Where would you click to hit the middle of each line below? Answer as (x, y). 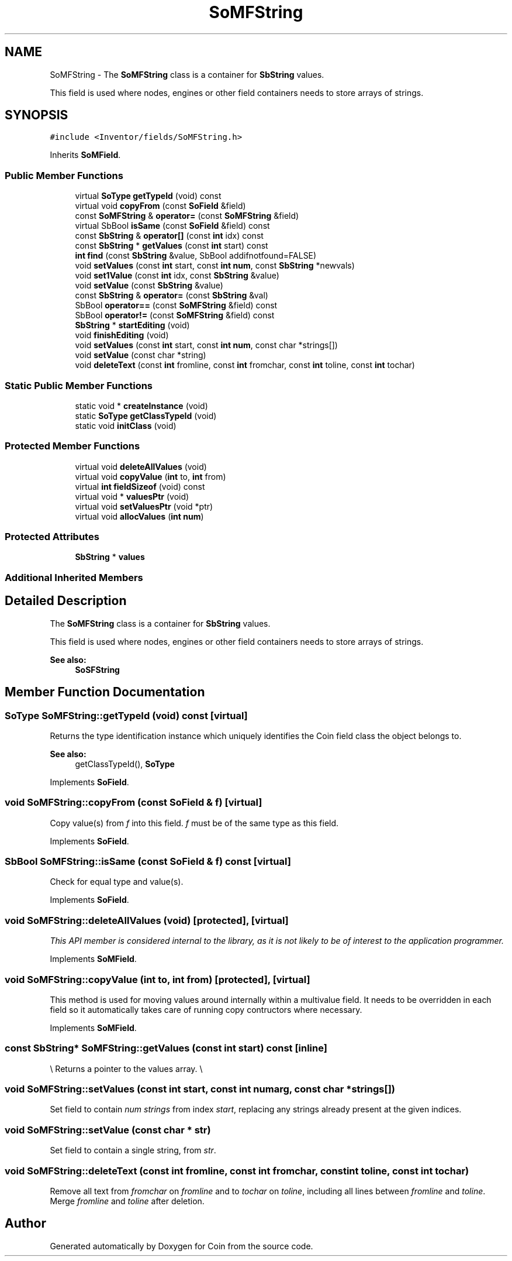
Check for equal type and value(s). (117, 882)
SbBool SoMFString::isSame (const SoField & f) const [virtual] (148, 861)
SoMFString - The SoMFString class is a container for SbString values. (187, 74)
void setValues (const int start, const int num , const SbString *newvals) (215, 266)
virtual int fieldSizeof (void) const (140, 486)
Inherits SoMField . (85, 155)
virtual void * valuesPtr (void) (132, 496)
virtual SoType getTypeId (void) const (148, 196)
